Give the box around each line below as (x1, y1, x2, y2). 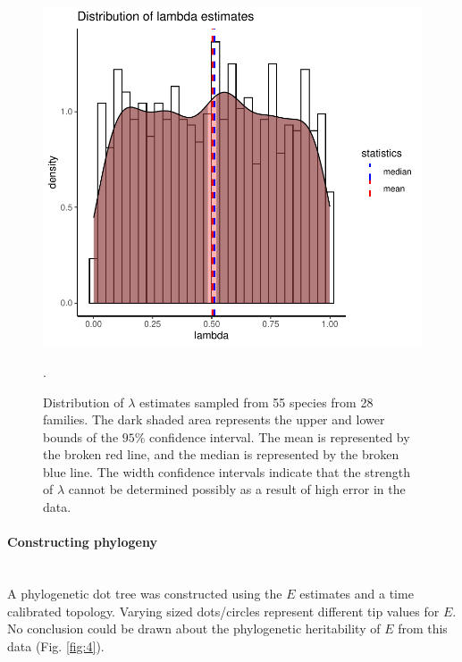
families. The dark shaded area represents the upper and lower (43, 410, 385, 429)
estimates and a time (299, 584, 414, 603)
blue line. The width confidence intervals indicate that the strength (43, 462, 410, 481)
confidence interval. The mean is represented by (149, 427, 410, 446)
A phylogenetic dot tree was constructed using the (7, 584, 282, 603)
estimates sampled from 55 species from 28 (139, 392, 374, 411)
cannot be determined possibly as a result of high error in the (68, 480, 406, 499)
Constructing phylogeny (7, 532, 157, 551)
